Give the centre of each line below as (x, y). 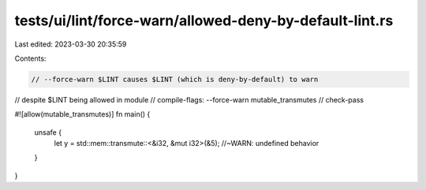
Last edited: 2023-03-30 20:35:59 (71, 44)
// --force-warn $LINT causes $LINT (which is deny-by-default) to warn (175, 79)
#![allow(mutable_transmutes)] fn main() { (82, 114)
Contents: (30, 58)
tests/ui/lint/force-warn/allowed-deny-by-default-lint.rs (204, 20)
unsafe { (48, 132)
